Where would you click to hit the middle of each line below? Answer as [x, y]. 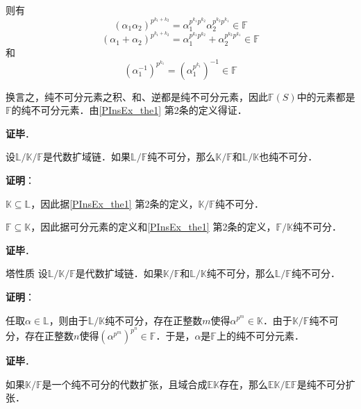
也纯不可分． [288, 157]
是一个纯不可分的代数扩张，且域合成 [125, 384]
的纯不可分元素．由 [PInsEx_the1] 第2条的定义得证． [129, 110]
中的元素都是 [326, 96]
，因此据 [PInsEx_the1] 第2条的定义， [115, 203]
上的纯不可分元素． [260, 336]
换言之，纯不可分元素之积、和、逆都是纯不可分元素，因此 [137, 96]
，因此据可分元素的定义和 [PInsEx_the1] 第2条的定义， [153, 227]
